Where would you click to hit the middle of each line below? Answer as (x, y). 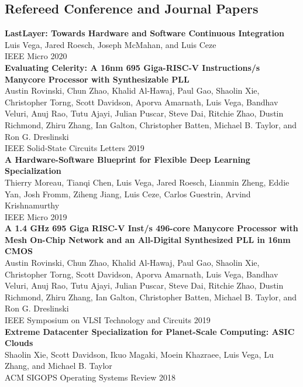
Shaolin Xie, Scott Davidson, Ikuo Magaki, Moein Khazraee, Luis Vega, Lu (139, 354)
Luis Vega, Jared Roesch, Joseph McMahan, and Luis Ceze (111, 44)
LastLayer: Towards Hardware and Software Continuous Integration (144, 33)
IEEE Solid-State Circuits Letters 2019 (75, 148)
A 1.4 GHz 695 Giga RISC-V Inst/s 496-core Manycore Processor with (151, 228)
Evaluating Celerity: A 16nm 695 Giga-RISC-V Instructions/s (132, 67)
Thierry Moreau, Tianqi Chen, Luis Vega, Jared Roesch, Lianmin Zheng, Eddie (147, 182)
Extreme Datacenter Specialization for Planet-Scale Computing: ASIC (150, 331)
